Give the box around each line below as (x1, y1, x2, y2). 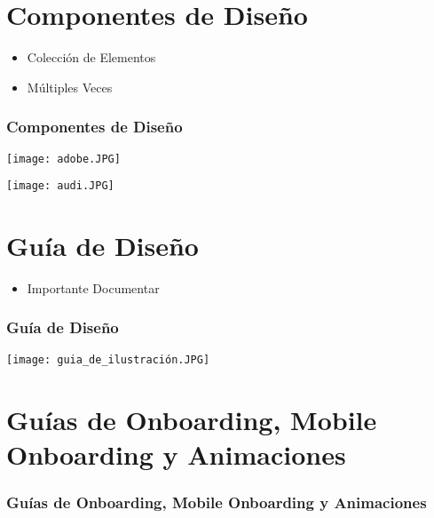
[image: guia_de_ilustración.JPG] (6, 353, 210, 366)
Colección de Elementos (27, 48, 156, 67)
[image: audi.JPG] (6, 179, 114, 193)
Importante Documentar (27, 278, 160, 297)
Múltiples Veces (27, 77, 113, 96)
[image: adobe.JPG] (6, 152, 121, 165)
